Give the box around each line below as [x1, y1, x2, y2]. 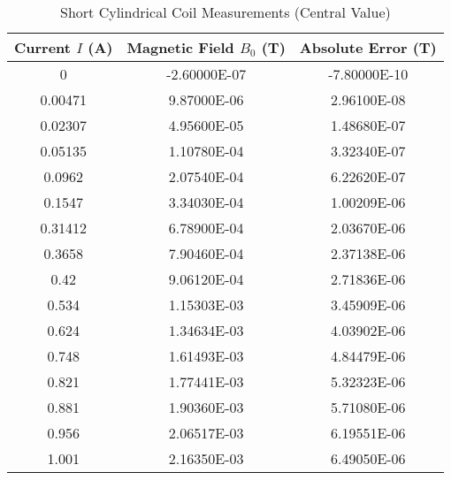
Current [14, 37, 71, 57]
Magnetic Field [126, 37, 234, 57]
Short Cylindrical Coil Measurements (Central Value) [60, 2, 391, 22]
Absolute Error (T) [299, 37, 437, 57]
